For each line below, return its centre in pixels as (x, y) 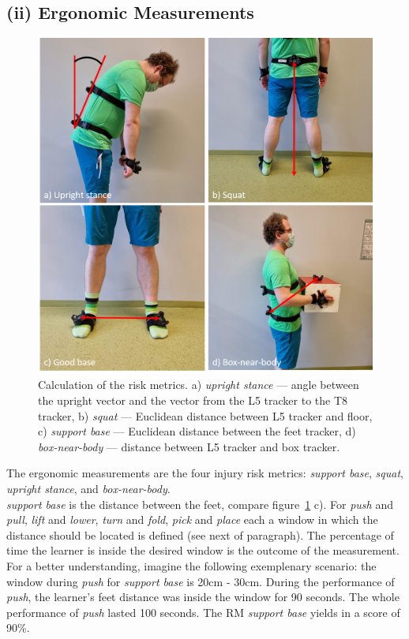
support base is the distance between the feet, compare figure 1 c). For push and (200, 504)
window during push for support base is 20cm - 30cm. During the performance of (201, 581)
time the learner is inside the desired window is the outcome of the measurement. (203, 550)
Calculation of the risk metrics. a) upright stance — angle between (199, 385)
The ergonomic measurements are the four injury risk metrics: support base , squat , (205, 473)
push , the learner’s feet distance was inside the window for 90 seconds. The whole (203, 597)
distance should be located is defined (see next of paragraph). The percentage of (200, 534)
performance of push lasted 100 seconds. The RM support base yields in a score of (203, 612)
